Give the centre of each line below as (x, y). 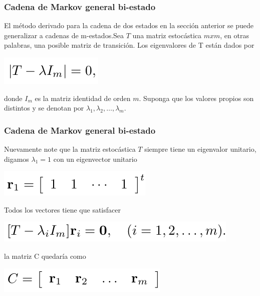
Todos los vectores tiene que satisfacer (62, 209)
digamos (17, 159)
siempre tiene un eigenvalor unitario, (200, 149)
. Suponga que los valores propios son (196, 98)
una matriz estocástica (167, 35)
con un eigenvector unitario (95, 159)
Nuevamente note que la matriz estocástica (70, 149)
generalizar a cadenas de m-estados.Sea (64, 35)
